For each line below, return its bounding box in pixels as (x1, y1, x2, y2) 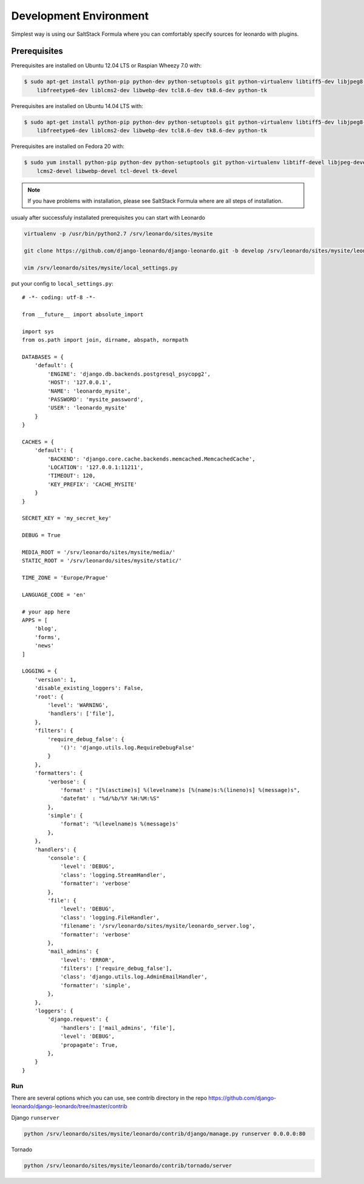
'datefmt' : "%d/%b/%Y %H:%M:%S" (60, 795, 160, 802)
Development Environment (11, 9, 149, 22)
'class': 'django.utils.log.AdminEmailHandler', (60, 973, 207, 980)
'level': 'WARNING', (47, 702, 109, 708)
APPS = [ (22, 617, 48, 624)
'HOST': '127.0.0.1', (47, 379, 112, 386)
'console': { (47, 854, 86, 862)
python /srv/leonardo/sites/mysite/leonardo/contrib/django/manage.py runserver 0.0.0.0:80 (24, 1130, 306, 1137)
